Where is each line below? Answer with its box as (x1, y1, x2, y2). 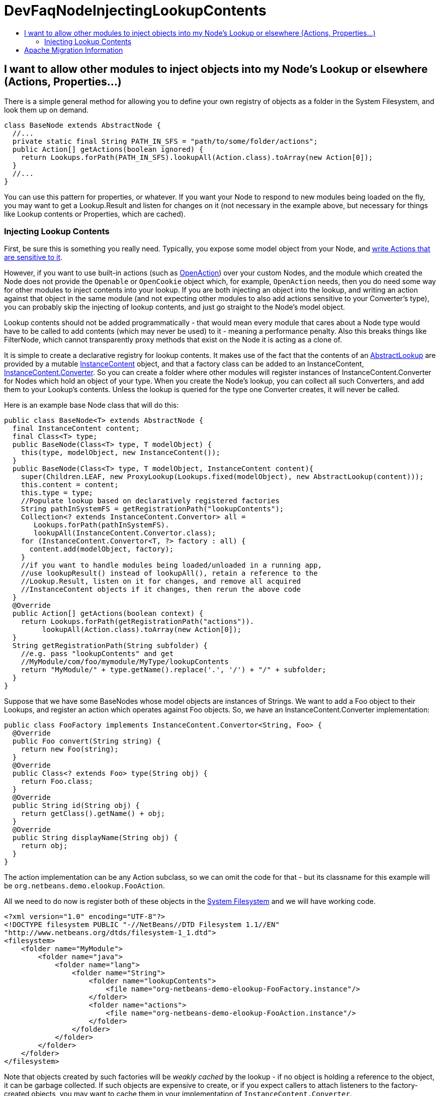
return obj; (21, 842, 68, 850)
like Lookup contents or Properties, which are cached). (4, 209, 186, 218)
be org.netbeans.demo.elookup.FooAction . (4, 881, 165, 890)
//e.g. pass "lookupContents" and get (21, 650, 174, 658)
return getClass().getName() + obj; (21, 809, 165, 818)
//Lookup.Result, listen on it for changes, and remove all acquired (21, 577, 301, 586)
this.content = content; (21, 481, 119, 489)
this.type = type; (21, 489, 94, 497)
